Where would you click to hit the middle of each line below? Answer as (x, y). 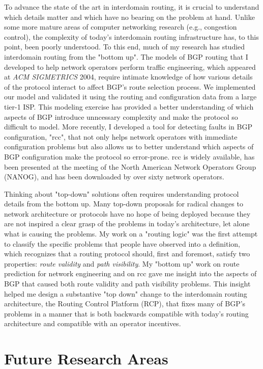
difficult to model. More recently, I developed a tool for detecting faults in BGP (128, 127)
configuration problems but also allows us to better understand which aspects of (129, 147)
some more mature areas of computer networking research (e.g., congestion (121, 27)
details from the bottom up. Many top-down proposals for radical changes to (124, 204)
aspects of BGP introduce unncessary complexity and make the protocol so (121, 116)
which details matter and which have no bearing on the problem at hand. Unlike (129, 17)
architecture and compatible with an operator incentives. (93, 323)
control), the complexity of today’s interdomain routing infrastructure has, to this (131, 36)
